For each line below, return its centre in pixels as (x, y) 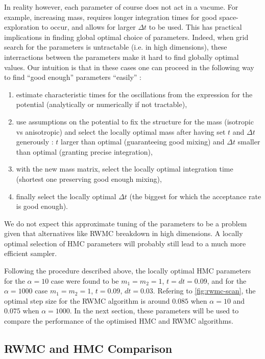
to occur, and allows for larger (89, 27)
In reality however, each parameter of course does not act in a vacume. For (121, 7)
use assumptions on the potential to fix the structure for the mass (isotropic (135, 121)
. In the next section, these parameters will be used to (154, 311)
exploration (22, 27)
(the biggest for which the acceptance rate (195, 196)
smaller (249, 142)
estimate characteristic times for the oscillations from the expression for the (134, 94)
